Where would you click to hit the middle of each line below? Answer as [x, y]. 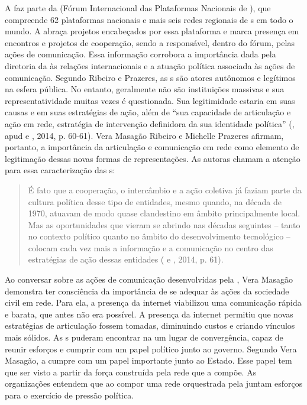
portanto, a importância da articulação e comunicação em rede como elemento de [152, 147]
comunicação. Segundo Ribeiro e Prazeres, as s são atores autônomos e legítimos [150, 77]
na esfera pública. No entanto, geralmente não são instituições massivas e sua [145, 89]
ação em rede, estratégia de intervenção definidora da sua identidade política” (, [150, 123]
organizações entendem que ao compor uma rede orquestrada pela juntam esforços [154, 383]
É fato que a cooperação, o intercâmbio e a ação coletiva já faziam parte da [165, 189]
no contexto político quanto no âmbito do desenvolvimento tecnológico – [159, 236]
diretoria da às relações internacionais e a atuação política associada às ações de [150, 65]
